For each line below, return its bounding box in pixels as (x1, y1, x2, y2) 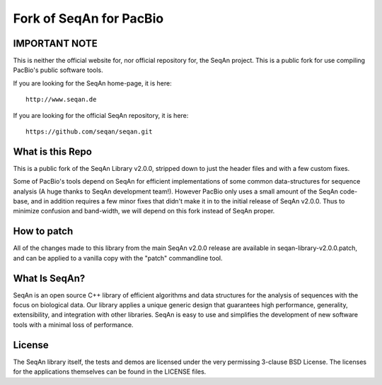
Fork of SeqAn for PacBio (13, 11, 164, 26)
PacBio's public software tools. (13, 66, 103, 74)
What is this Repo (13, 146, 92, 158)
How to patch (13, 225, 74, 237)
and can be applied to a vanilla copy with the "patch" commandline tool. (13, 254, 223, 262)
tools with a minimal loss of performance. (13, 320, 134, 328)
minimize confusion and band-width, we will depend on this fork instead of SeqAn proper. (13, 207, 275, 215)
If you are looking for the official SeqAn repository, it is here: (13, 111, 189, 119)
